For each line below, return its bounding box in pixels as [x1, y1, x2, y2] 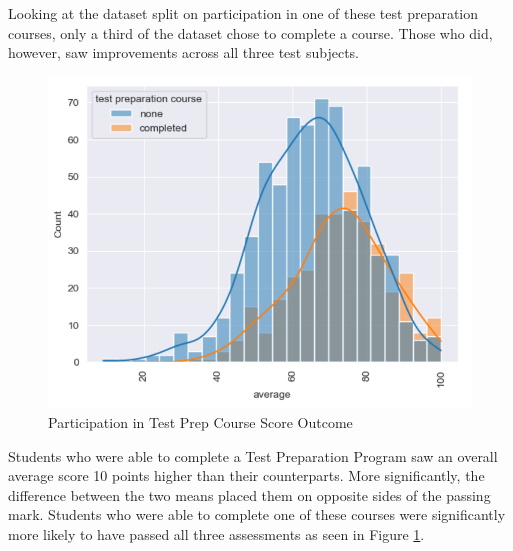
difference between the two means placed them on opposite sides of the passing [8, 484, 491, 505]
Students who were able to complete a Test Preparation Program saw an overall [8, 445, 498, 466]
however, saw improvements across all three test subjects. [8, 42, 360, 63]
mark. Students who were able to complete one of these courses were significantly [8, 504, 506, 525]
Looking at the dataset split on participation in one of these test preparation [8, 3, 479, 23]
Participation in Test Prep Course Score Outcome [48, 412, 353, 433]
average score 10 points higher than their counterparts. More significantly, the [8, 465, 485, 486]
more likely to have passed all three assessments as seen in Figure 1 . [8, 523, 425, 544]
